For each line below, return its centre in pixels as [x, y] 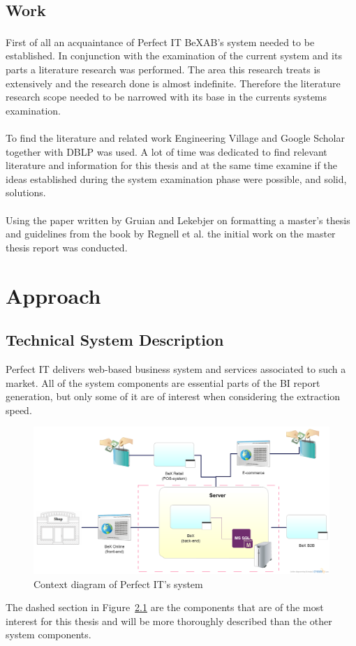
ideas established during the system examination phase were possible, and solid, [176, 178]
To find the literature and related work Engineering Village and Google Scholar [175, 138]
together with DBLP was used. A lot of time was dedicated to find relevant [166, 151]
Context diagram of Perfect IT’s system [118, 583]
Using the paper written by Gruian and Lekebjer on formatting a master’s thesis [178, 220]
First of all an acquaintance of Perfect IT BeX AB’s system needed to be [160, 42]
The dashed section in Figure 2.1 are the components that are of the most [165, 607]
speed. [19, 410]
